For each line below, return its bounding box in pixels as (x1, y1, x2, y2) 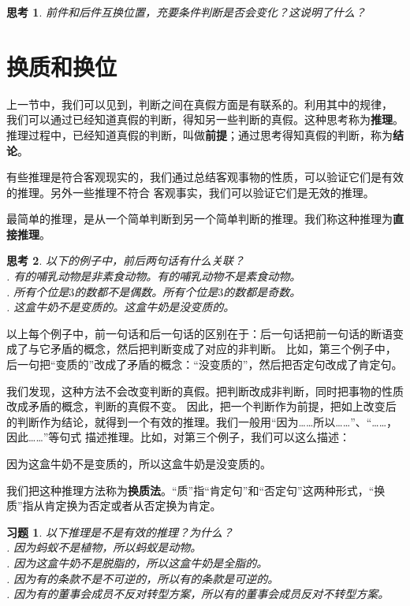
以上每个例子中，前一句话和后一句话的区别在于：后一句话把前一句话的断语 (6, 325, 393, 341)
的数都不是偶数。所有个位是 (74, 283, 218, 299)
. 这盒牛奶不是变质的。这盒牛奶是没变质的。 (6, 299, 235, 315)
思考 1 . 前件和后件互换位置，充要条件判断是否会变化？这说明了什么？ (6, 4, 366, 20)
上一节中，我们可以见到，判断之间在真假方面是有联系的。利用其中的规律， (6, 95, 393, 112)
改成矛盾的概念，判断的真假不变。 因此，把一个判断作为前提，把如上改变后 (6, 398, 397, 415)
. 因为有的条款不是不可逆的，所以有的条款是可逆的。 (6, 570, 279, 586)
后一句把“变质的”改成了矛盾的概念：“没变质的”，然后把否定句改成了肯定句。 (6, 356, 403, 373)
